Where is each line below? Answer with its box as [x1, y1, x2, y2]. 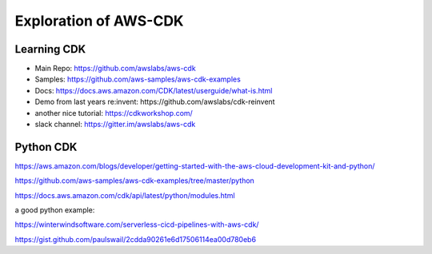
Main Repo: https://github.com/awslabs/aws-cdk [34, 64, 196, 73]
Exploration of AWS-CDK [14, 12, 184, 30]
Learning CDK [14, 42, 86, 56]
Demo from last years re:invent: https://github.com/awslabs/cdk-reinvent [34, 97, 275, 107]
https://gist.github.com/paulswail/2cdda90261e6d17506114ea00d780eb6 [14, 234, 256, 244]
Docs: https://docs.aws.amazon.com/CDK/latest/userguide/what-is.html [34, 85, 273, 95]
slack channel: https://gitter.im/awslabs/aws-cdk [34, 120, 196, 129]
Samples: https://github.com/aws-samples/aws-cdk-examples [34, 74, 242, 84]
